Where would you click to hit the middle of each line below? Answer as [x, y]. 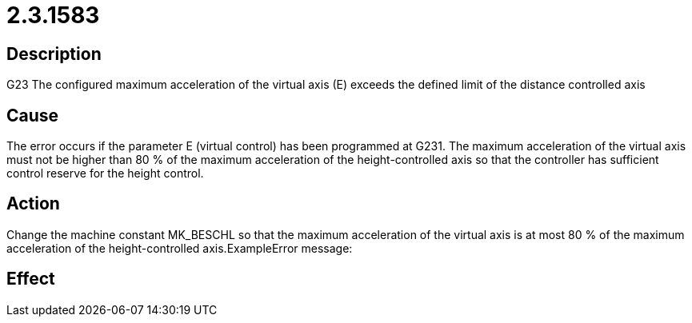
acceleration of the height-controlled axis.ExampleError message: [180, 248]
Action [33, 204]
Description [54, 54]
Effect [31, 279]
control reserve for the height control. [105, 173]
